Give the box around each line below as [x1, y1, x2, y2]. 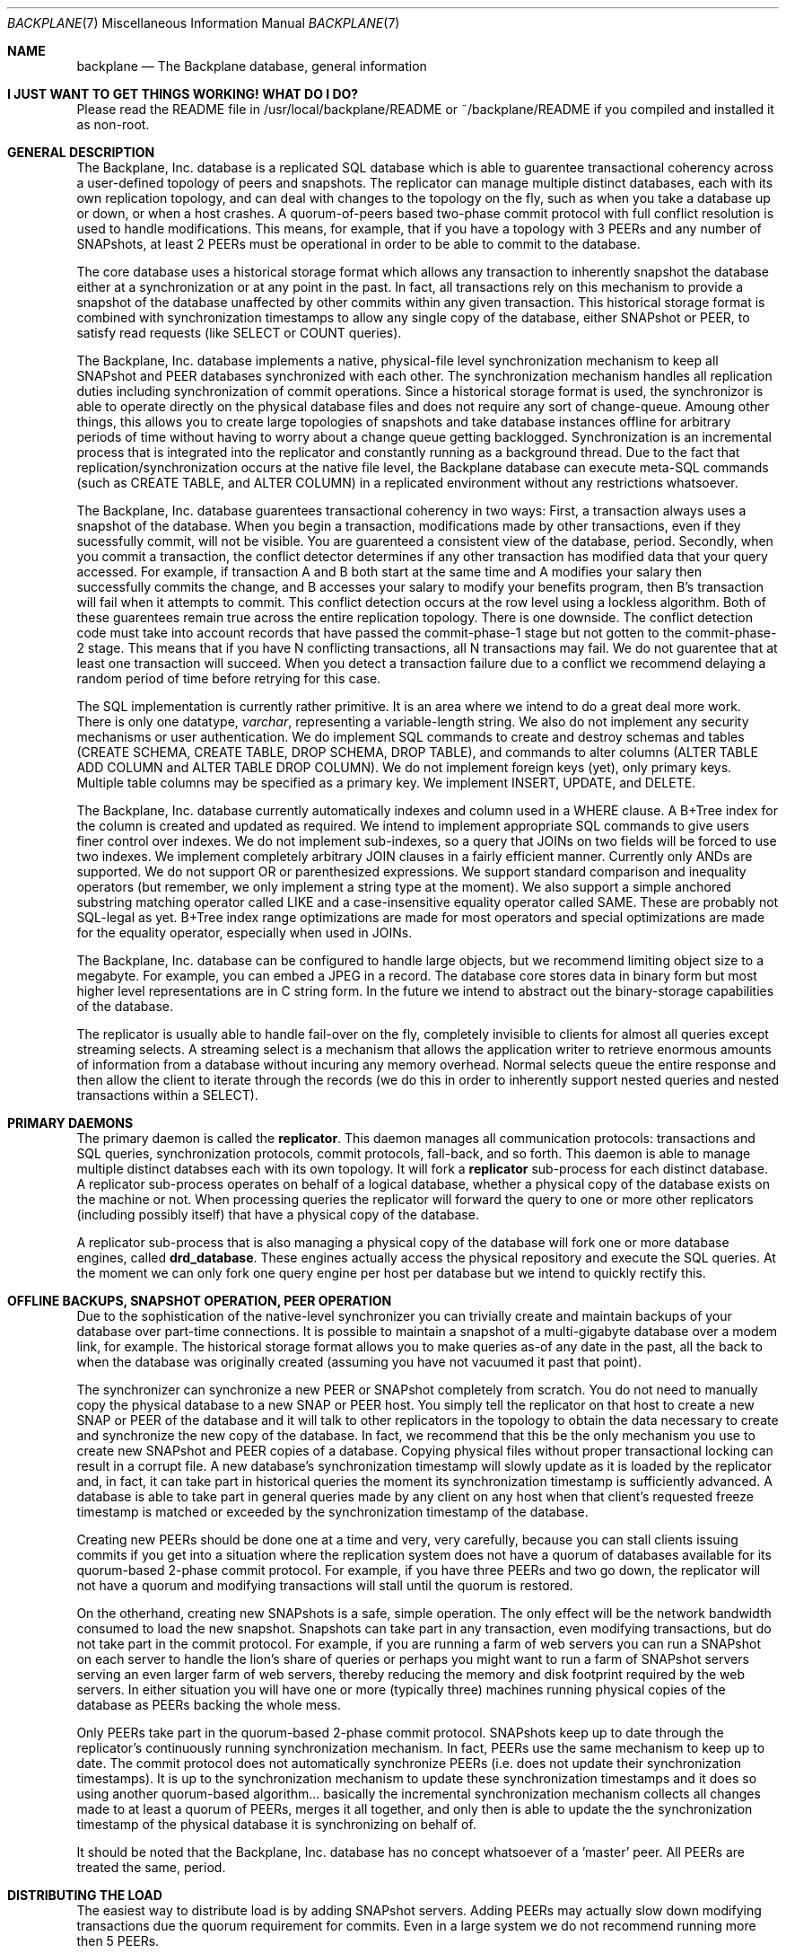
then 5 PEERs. [76, 1933, 160, 1949]
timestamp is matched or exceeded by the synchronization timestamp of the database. [76, 1504, 589, 1519]
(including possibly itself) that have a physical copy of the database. [76, 1207, 479, 1222]
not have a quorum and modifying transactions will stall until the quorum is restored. [76, 1578, 573, 1593]
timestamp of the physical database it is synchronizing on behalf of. [76, 1817, 476, 1832]
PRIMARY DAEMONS [7, 1115, 134, 1130]
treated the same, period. [76, 1860, 226, 1875]
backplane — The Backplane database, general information [76, 58, 427, 74]
